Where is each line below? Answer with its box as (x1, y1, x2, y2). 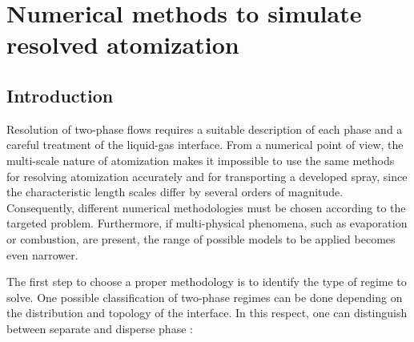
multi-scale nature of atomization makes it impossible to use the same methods (6, 151, 395, 168)
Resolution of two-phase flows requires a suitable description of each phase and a (6, 120, 403, 137)
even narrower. (6, 246, 78, 263)
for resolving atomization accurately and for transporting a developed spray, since (6, 167, 408, 184)
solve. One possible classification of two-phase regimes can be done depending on (6, 288, 403, 305)
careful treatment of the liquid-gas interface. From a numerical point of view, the (6, 136, 404, 153)
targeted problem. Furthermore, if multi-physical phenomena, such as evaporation (6, 215, 408, 231)
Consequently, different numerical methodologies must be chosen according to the (6, 199, 406, 215)
